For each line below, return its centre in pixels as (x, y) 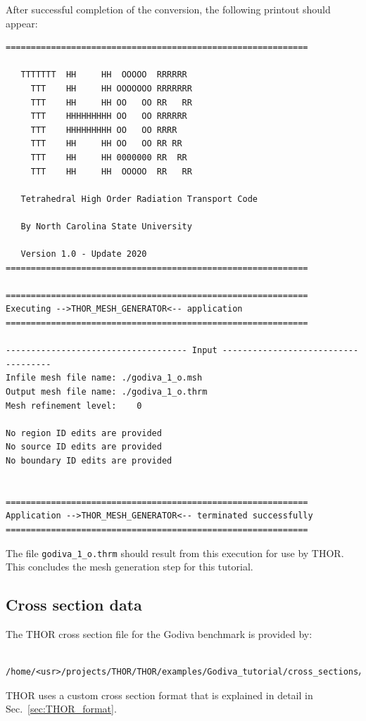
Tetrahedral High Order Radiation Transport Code (139, 199)
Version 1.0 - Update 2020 (84, 254)
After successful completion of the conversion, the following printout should (168, 9)
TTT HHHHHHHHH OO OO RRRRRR (109, 116)
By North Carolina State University (106, 226)
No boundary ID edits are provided (89, 461)
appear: (22, 23)
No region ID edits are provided (84, 433)
